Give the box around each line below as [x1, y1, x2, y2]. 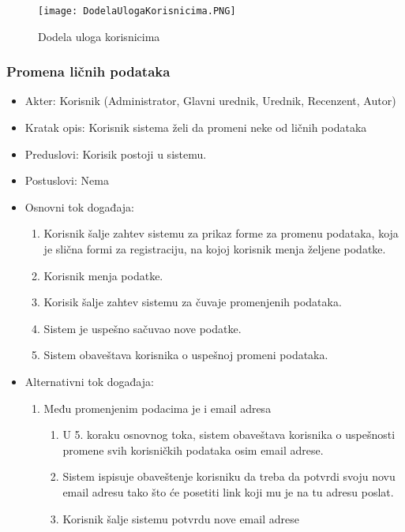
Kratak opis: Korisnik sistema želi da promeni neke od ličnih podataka [24, 119, 367, 136]
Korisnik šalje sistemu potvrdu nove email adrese [62, 510, 299, 526]
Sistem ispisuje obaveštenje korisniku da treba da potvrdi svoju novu [62, 468, 396, 485]
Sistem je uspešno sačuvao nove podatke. [43, 320, 242, 336]
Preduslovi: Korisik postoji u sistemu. [24, 145, 207, 162]
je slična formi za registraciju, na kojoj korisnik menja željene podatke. [43, 241, 386, 257]
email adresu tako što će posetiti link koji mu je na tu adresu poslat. [62, 483, 394, 500]
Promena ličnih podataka [6, 62, 171, 81]
